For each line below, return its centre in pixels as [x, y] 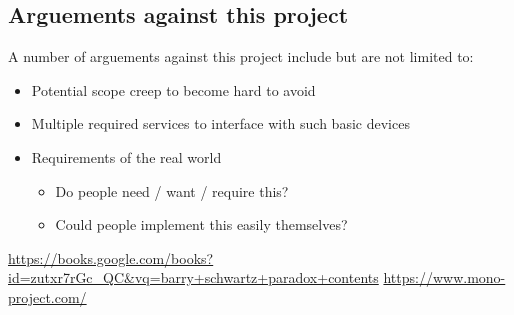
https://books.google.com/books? [111, 257]
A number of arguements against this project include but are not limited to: [241, 56]
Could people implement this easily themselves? [201, 224]
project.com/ [47, 296]
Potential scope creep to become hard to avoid [173, 89]
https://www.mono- [444, 277]
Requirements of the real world [126, 156]
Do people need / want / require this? [172, 190]
